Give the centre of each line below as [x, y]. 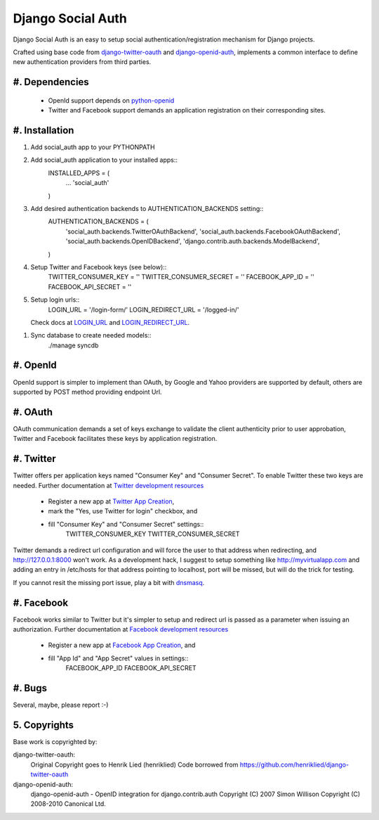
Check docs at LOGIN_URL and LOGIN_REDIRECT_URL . [110, 322]
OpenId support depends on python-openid [111, 100]
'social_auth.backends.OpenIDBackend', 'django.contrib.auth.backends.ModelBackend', [193, 241]
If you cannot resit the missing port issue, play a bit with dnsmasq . [109, 582]
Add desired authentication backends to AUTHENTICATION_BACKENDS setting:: [147, 208]
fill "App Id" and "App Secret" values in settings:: [118, 658]
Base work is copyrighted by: [55, 741]
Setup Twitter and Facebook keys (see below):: [99, 267]
